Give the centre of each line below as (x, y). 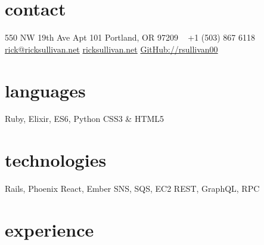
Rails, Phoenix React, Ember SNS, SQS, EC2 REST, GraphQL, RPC (132, 189)
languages (45, 90)
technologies (56, 160)
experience (49, 229)
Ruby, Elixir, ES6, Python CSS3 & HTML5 (85, 119)
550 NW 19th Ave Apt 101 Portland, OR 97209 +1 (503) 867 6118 (130, 37)
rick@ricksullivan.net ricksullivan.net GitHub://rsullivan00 (111, 49)
